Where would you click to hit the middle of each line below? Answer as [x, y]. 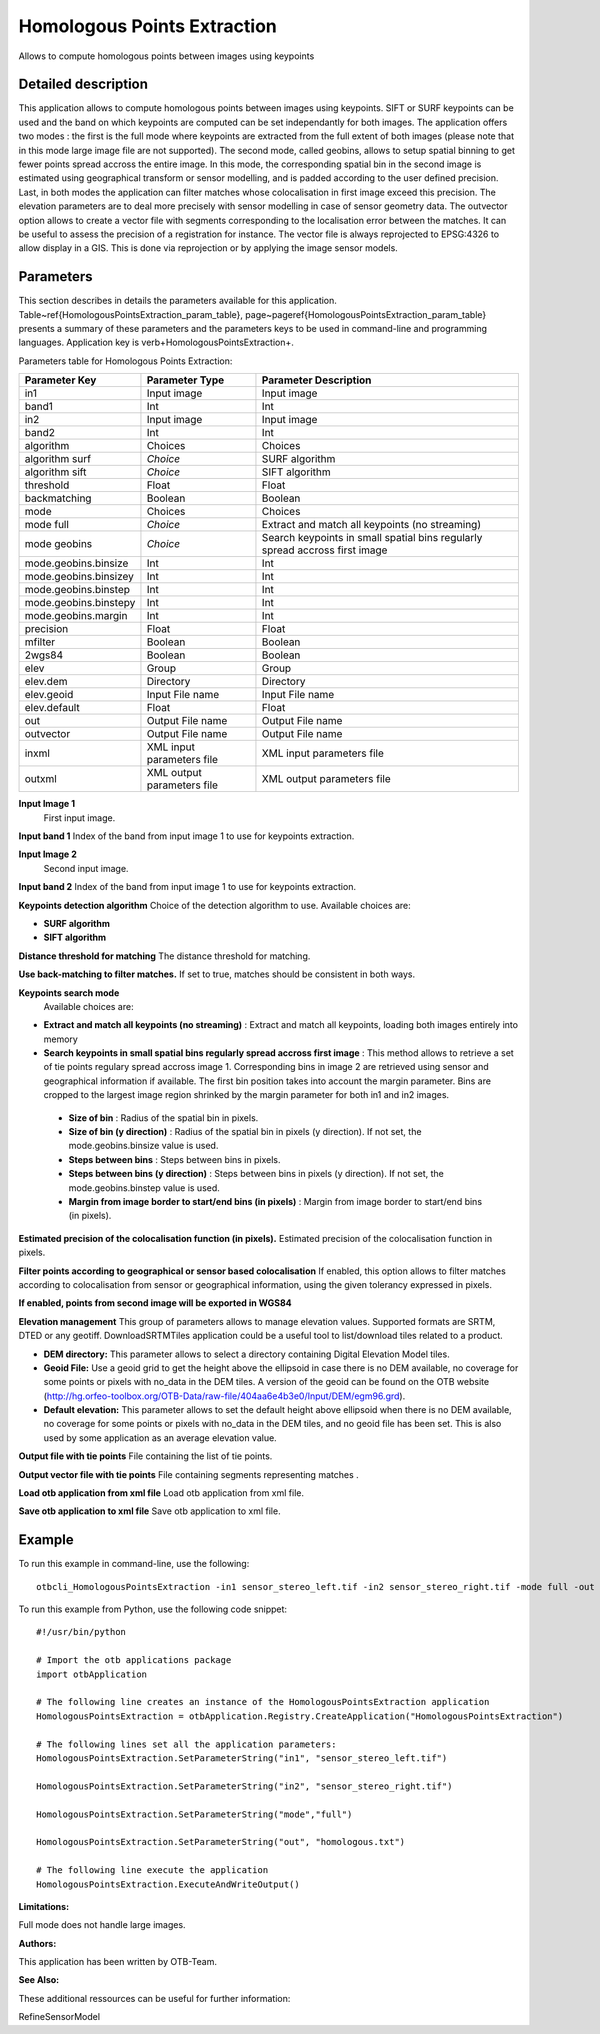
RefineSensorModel [59, 2017]
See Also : [39, 1980]
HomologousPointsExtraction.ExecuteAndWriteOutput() [168, 1884]
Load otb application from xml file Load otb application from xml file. [161, 1493]
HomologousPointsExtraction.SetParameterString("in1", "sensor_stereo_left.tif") [242, 1758]
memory [61, 1039]
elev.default [52, 708]
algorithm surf [58, 459]
